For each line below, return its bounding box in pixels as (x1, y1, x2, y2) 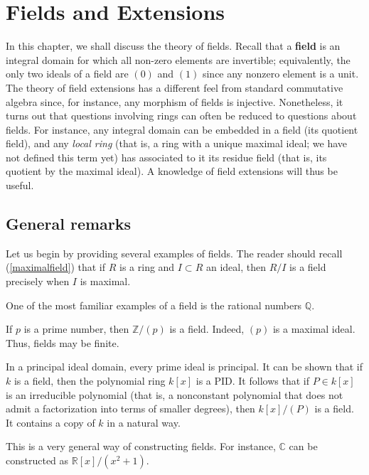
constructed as (6, 452, 69, 467)
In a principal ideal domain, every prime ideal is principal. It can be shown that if (6, 359, 363, 374)
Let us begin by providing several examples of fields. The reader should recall (6, 245, 343, 260)
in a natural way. (107, 415, 181, 429)
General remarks (6, 213, 132, 235)
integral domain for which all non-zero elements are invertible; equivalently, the (6, 52, 351, 67)
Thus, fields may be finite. (6, 335, 119, 350)
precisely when (6, 274, 70, 289)
